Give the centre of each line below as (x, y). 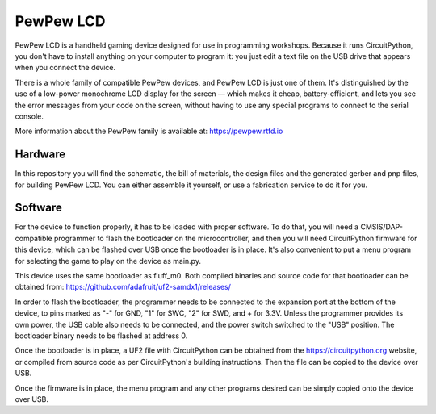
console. (29, 116)
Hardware (40, 155)
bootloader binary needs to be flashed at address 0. (101, 336)
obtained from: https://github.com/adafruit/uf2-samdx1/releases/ (123, 287)
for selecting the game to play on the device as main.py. (108, 261)
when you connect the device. (65, 68)
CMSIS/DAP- (382, 227)
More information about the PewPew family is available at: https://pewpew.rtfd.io (149, 131)
